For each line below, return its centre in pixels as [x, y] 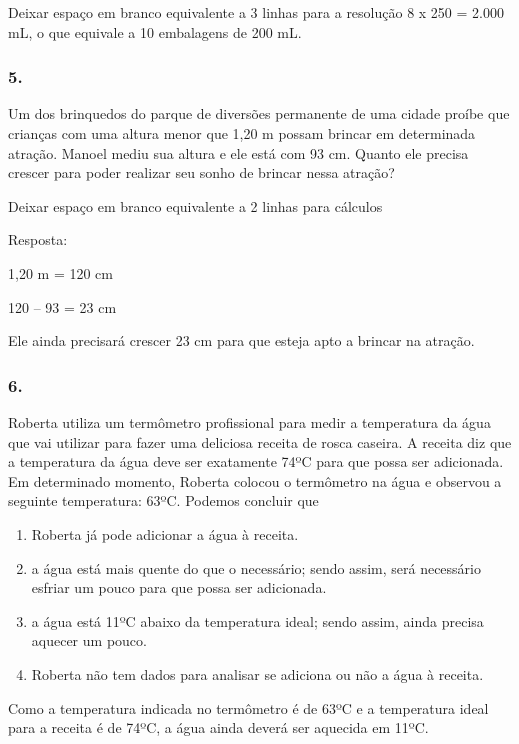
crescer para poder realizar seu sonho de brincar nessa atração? [201, 172]
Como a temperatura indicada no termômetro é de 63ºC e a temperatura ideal [248, 707]
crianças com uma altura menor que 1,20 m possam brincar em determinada [242, 133]
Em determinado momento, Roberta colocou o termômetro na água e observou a [255, 480]
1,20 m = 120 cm [60, 272]
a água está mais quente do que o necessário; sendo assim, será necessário [256, 567]
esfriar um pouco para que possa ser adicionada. [179, 587]
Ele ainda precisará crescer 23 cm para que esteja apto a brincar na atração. [241, 340]
